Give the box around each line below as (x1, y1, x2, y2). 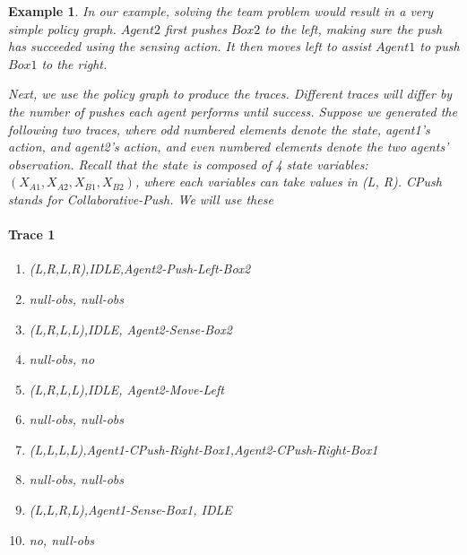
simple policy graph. (8, 19, 117, 38)
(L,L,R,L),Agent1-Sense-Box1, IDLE (29, 500, 232, 519)
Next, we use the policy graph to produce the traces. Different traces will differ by (8, 84, 453, 103)
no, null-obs (29, 530, 95, 549)
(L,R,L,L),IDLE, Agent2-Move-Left (29, 379, 224, 398)
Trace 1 (8, 225, 56, 244)
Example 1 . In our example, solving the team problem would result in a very (8, 2, 433, 20)
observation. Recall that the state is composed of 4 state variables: (8, 154, 368, 173)
